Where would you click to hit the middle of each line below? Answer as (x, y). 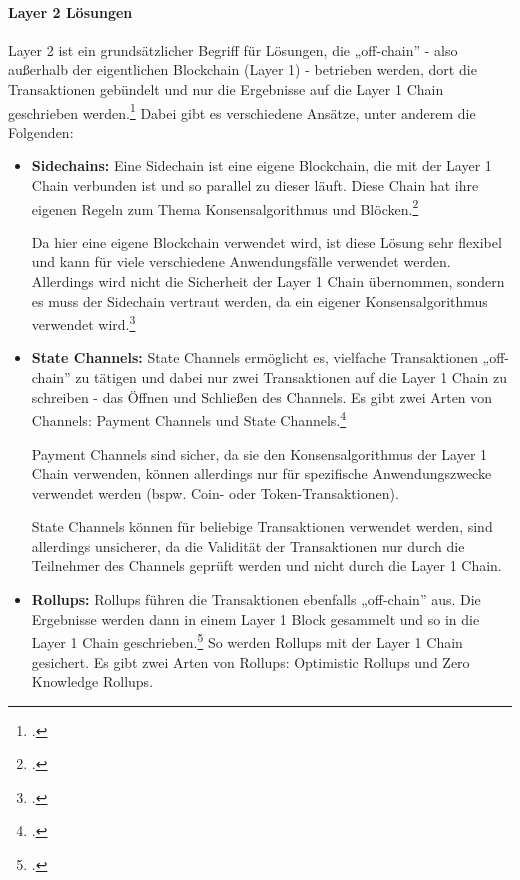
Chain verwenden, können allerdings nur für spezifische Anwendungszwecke (261, 473)
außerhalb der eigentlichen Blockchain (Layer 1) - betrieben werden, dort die (242, 69)
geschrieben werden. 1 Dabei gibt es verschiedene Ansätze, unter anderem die (242, 111)
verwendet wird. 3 (83, 322)
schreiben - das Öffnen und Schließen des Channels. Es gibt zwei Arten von (262, 396)
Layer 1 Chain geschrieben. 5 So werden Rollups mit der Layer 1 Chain (247, 640)
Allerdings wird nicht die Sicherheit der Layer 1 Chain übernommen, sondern (268, 281)
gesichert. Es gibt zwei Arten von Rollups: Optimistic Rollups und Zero (250, 661)
